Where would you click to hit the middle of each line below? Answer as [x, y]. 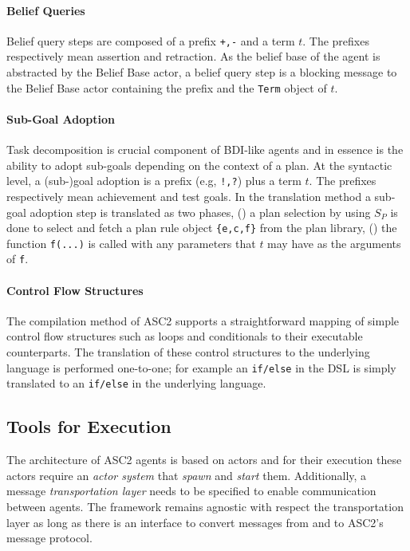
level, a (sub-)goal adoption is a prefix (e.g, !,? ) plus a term [154, 181]
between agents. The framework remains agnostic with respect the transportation [205, 506]
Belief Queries [46, 10]
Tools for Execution [89, 426]
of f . [18, 259]
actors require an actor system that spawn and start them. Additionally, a [187, 475]
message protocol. [49, 538]
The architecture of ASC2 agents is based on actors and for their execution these [204, 460]
